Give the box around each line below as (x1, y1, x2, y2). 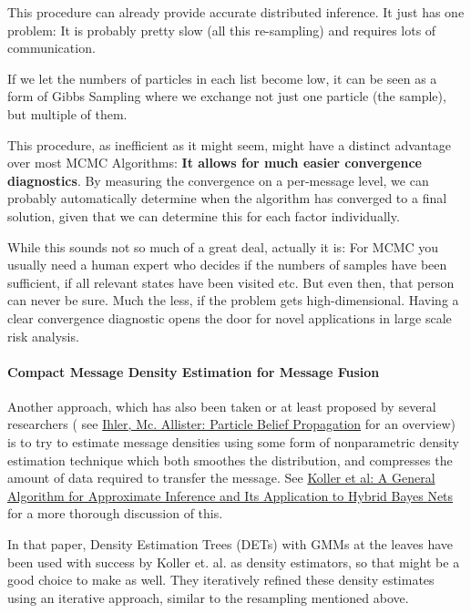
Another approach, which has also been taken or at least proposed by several (7, 396, 436, 415)
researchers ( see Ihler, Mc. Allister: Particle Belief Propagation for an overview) (7, 414, 456, 434)
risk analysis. (7, 326, 79, 345)
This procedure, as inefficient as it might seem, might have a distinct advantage (7, 135, 451, 154)
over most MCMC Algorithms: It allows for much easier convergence (7, 153, 422, 172)
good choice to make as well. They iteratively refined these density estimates (7, 570, 435, 589)
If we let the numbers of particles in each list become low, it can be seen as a (7, 68, 437, 87)
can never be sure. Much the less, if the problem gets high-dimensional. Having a (7, 291, 459, 310)
